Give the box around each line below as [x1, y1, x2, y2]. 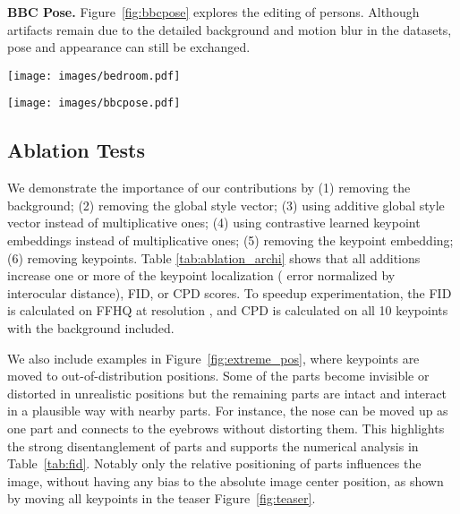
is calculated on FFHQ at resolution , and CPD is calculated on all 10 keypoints [7, 301, 448, 320]
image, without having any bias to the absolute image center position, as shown [7, 471, 444, 490]
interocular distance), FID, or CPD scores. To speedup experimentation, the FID [7, 283, 452, 302]
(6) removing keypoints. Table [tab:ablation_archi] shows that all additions [7, 248, 421, 267]
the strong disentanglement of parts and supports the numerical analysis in [7, 436, 419, 455]
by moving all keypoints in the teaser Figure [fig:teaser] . [7, 489, 316, 508]
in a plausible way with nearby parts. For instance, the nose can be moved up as [7, 401, 448, 420]
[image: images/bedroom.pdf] [7, 69, 181, 82]
